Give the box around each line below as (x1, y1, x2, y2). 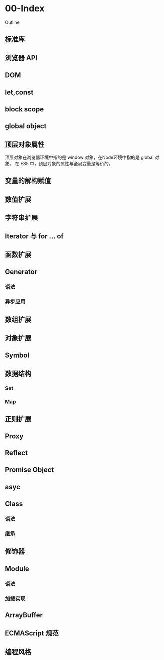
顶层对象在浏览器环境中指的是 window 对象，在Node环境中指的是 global (5, 154, 154, 160)
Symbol (5, 351, 30, 360)
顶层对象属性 (5, 140, 45, 149)
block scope (5, 105, 44, 113)
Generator (5, 268, 38, 276)
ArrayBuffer (5, 611, 43, 619)
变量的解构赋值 (5, 177, 51, 185)
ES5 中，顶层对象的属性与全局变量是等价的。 (20, 161, 113, 167)
